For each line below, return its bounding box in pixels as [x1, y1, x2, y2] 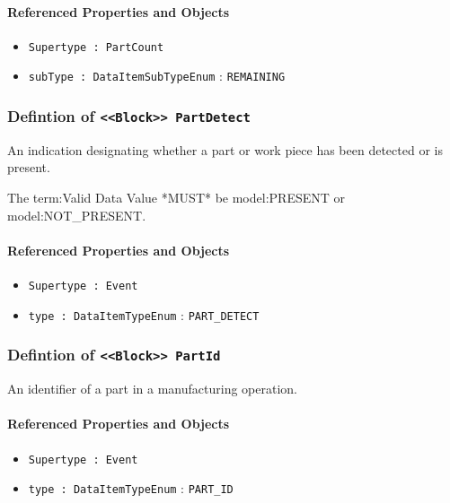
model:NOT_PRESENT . [7, 205, 146, 224]
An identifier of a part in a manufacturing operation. [7, 379, 297, 398]
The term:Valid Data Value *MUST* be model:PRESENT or [7, 188, 345, 207]
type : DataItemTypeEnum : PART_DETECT [28, 305, 260, 324]
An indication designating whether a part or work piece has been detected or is [7, 140, 443, 159]
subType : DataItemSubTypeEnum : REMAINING [28, 66, 286, 85]
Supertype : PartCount [28, 40, 164, 54]
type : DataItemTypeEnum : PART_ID [28, 479, 234, 498]
